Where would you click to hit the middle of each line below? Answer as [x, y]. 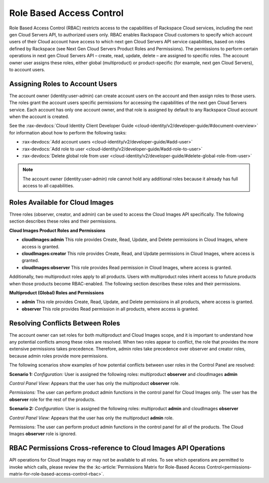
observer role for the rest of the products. [52, 399]
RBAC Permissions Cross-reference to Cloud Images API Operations [117, 448]
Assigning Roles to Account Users [63, 84]
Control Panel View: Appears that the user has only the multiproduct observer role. [94, 383]
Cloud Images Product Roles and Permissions [57, 230]
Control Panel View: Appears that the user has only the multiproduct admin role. [91, 418]
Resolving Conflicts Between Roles [65, 323]
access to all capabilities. [48, 186]
